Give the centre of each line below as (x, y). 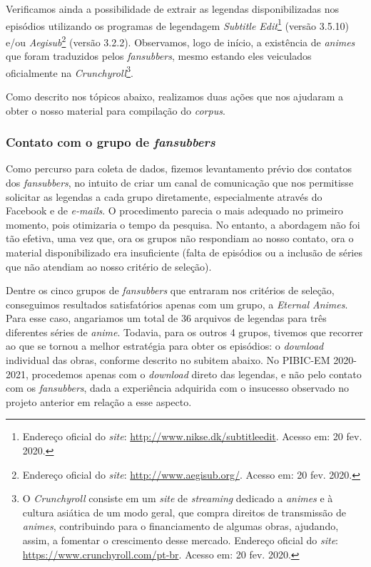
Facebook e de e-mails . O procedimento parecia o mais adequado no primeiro (174, 210)
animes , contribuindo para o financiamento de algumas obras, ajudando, (181, 526)
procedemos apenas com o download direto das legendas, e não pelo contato (197, 374)
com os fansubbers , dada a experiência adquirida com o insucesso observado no (177, 388)
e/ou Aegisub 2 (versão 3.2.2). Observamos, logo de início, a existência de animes (181, 41)
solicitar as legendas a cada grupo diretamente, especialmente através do (164, 196)
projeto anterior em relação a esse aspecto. (99, 401)
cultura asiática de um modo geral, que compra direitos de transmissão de (184, 512)
